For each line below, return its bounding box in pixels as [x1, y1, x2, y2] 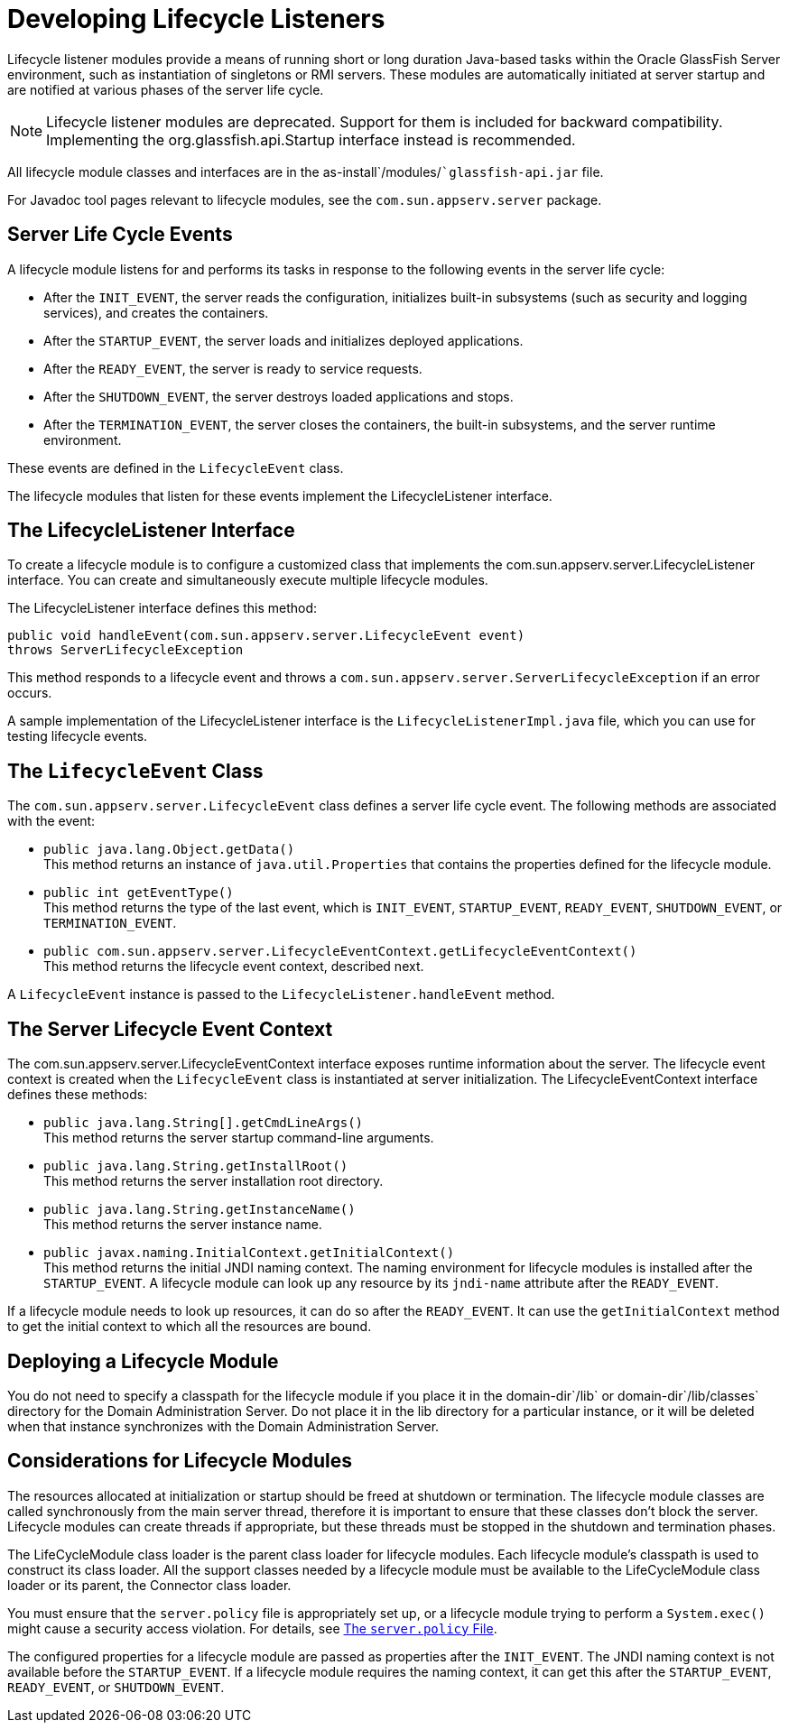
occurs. [7, 685, 52, 701]
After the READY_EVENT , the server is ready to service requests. [43, 360, 422, 376]
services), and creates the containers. [43, 304, 269, 320]
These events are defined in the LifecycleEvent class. [7, 459, 344, 476]
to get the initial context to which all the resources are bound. [7, 1318, 372, 1335]
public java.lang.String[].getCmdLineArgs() [43, 1115, 364, 1131]
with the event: [7, 813, 96, 829]
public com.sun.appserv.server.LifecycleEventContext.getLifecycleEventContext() [43, 944, 637, 959]
